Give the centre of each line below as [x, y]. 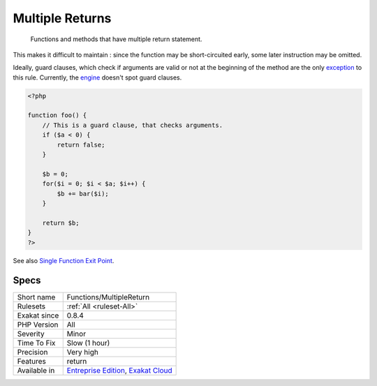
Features [32, 362]
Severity [31, 334]
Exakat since [38, 316]
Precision [32, 352]
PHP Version [38, 325]
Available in [36, 371]
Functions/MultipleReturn [108, 297]
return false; [81, 144]
